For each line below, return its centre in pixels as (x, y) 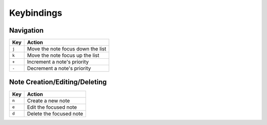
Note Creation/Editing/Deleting (58, 82)
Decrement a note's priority (59, 68)
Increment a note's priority (58, 62)
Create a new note (48, 100)
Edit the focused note (52, 107)
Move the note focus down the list (67, 49)
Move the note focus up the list (63, 55)
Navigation (26, 30)
